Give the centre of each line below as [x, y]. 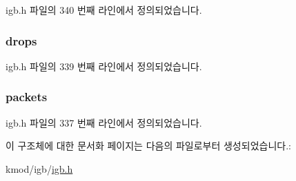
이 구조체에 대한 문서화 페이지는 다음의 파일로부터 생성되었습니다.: [148, 146]
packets [27, 97]
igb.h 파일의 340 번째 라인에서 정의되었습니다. [104, 10]
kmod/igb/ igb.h [39, 168]
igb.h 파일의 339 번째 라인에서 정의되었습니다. [104, 66]
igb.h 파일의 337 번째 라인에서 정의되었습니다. [104, 122]
